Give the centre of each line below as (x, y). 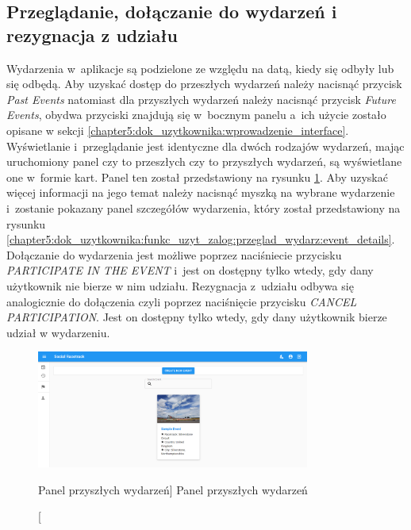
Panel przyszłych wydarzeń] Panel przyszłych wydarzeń (173, 489)
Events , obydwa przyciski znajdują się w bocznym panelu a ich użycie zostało (196, 115)
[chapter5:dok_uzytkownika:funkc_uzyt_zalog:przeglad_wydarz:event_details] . (201, 239)
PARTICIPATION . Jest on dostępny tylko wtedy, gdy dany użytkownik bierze (197, 317)
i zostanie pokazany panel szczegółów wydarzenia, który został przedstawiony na (204, 207)
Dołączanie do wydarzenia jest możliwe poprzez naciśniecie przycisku (174, 254)
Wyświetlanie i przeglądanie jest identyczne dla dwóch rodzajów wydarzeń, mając (205, 146)
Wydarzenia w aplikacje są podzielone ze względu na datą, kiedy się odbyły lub (200, 68)
